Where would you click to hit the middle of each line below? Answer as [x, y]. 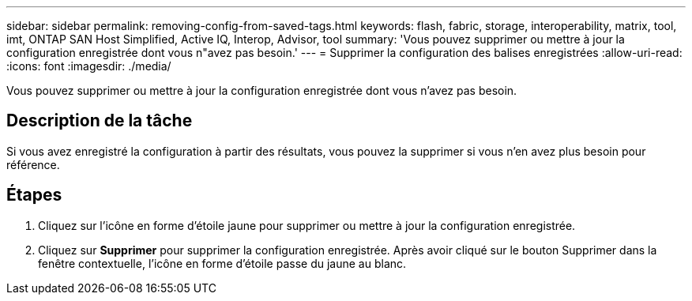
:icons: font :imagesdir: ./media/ [89, 66]
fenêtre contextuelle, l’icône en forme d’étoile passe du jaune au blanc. [222, 263]
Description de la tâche [100, 121]
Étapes [34, 195]
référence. [33, 164]
